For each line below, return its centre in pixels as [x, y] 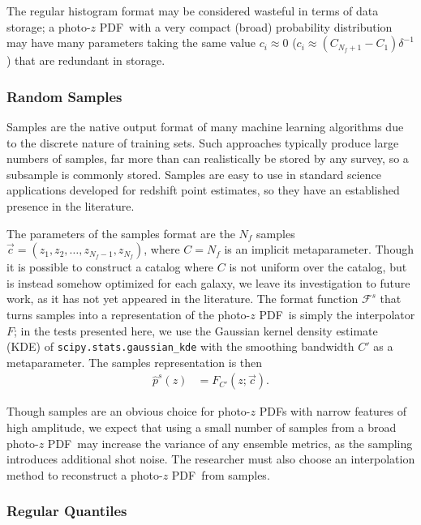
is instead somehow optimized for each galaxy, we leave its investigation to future [208, 282]
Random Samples [64, 96]
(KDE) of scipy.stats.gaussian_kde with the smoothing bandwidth [180, 346]
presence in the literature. [71, 205]
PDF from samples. [221, 474]
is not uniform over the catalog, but [318, 267]
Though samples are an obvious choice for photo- [129, 411]
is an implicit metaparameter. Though [319, 249]
